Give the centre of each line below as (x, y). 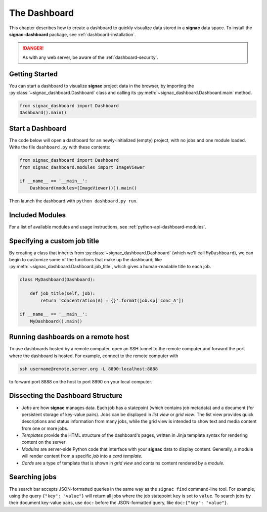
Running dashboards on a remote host (69, 337)
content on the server (44, 442)
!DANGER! (33, 48)
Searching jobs (33, 477)
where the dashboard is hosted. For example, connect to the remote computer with (94, 356)
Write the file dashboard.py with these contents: (60, 147)
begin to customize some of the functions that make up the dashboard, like (86, 260)
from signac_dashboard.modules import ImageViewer (82, 167)
